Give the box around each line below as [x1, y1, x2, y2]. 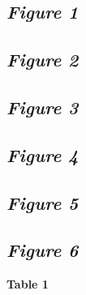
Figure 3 [6, 94, 79, 119]
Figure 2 [6, 47, 79, 72]
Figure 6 [6, 237, 79, 263]
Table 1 [6, 276, 49, 293]
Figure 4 [6, 142, 79, 167]
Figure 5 [6, 190, 79, 215]
